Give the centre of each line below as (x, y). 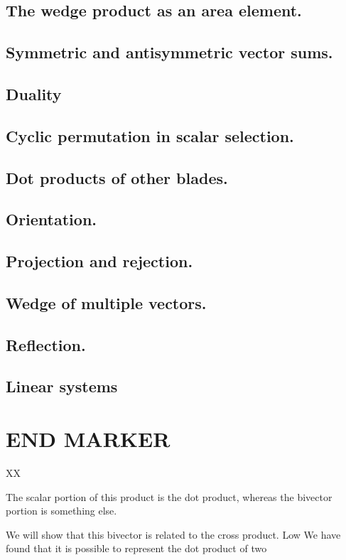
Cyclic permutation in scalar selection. (150, 135)
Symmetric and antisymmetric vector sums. (169, 52)
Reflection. (46, 344)
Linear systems (62, 386)
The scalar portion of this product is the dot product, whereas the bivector (169, 496)
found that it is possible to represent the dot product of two (136, 548)
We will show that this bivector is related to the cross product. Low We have (173, 534)
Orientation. (52, 219)
